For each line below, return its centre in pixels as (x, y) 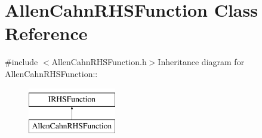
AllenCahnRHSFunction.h (99, 62)
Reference (46, 33)
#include (21, 62)
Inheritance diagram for (201, 62)
